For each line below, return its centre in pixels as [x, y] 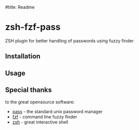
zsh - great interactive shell [40, 122]
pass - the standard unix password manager [57, 111]
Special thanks [28, 90]
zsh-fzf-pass [33, 27]
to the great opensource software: [40, 102]
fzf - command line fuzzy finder [45, 117]
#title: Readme [20, 7]
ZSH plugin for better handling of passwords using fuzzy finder [69, 41]
